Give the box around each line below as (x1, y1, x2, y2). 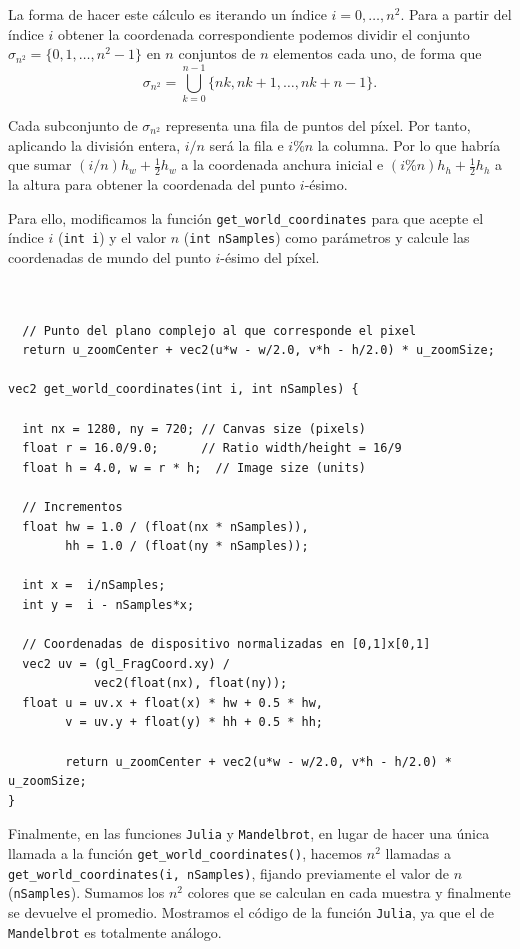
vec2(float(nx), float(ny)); (93, 676, 288, 691)
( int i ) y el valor (57, 227, 167, 248)
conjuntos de (178, 43, 256, 64)
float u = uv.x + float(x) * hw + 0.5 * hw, (22, 695, 323, 710)
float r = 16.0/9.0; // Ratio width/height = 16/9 (22, 441, 402, 456)
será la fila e (209, 134, 284, 155)
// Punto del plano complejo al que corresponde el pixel (22, 323, 417, 338)
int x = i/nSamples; (22, 578, 166, 593)
